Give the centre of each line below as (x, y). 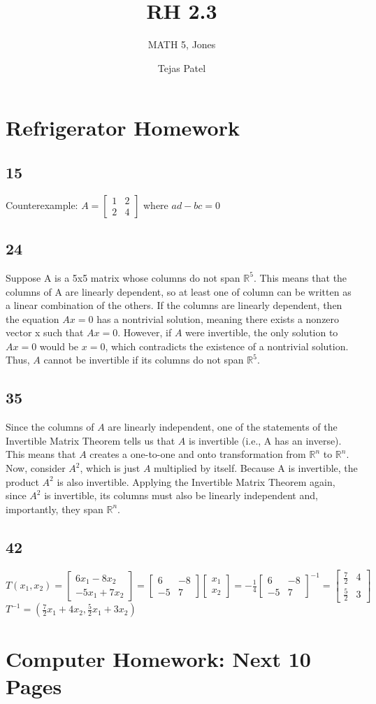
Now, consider (36, 468)
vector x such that (45, 332)
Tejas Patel (182, 67)
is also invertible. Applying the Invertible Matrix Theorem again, (196, 481)
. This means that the (300, 277)
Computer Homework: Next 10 (158, 658)
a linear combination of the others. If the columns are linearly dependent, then (174, 305)
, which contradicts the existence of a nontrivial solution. (227, 346)
